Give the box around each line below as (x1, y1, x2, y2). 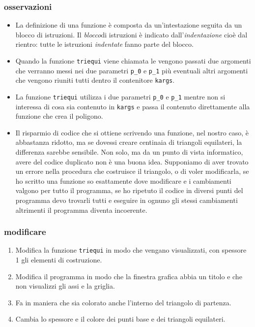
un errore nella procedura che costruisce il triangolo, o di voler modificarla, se (15, 166, 249, 176)
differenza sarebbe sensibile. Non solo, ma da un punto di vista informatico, (15, 147, 243, 157)
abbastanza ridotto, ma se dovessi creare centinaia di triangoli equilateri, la (15, 137, 242, 147)
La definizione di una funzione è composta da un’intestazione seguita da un (15, 20, 242, 30)
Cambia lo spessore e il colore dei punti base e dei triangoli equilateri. (15, 314, 226, 324)
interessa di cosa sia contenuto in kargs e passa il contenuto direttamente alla (15, 101, 250, 111)
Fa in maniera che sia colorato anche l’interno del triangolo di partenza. (15, 297, 231, 307)
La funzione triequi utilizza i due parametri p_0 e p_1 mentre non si (15, 91, 226, 101)
